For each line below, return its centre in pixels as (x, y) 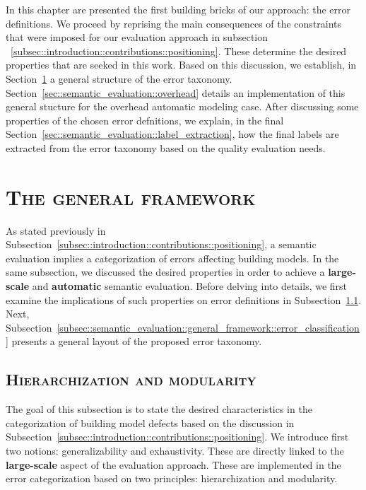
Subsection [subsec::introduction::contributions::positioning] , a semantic (161, 244)
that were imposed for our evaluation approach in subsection (137, 37)
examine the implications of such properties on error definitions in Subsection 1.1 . (184, 299)
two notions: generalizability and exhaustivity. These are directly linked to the (175, 450)
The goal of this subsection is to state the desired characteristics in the (159, 409)
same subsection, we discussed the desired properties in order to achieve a (165, 272)
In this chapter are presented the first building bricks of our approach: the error (178, 9)
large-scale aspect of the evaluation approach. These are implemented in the (173, 464)
